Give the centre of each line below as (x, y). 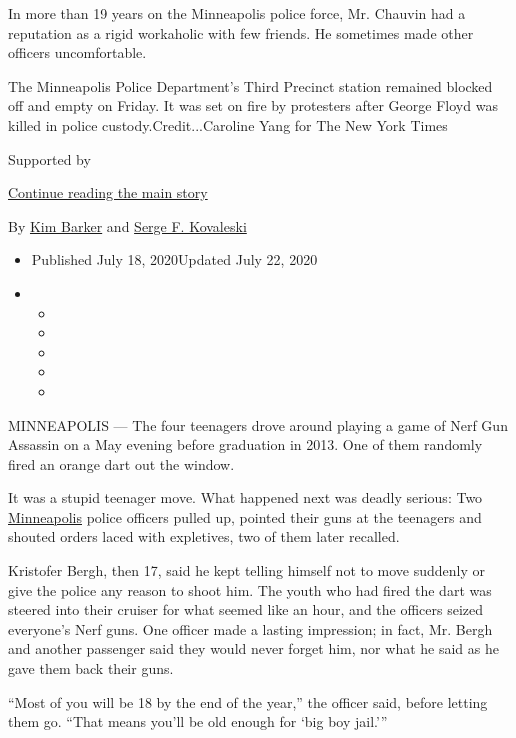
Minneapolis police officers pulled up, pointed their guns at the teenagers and (245, 516)
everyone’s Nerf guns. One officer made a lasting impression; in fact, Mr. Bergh (250, 628)
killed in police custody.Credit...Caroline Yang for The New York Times (228, 124)
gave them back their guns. (91, 668)
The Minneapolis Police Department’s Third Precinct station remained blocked (250, 85)
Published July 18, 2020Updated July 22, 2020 (174, 259)
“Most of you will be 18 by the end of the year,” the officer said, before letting (248, 701)
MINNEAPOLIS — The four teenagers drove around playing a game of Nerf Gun (258, 424)
